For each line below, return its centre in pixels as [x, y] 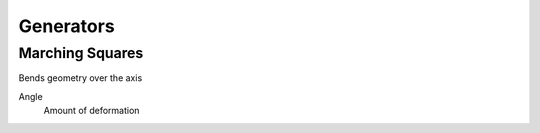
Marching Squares [81, 53]
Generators [66, 26]
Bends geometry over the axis [80, 78]
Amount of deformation [91, 111]
